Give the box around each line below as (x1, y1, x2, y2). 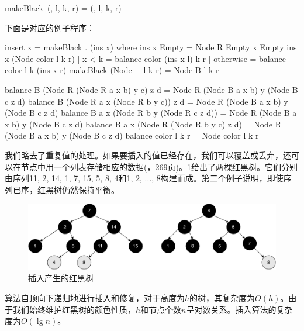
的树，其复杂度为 (189, 291, 255, 304)
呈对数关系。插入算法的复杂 (186, 303, 293, 315)
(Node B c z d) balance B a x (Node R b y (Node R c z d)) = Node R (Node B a (5, 106, 297, 119)
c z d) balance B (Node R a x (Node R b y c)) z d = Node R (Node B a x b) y (5, 95, 288, 107)
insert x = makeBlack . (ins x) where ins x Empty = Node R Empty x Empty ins (5, 41, 297, 53)
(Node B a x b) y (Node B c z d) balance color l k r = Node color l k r (5, 129, 259, 142)
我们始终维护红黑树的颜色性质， (12, 303, 136, 315)
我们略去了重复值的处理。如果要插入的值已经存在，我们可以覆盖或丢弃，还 (5, 149, 291, 161)
